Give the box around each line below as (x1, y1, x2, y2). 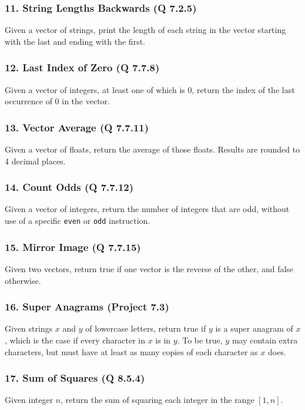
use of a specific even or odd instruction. (5, 214, 150, 227)
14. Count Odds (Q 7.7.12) (5, 180, 134, 194)
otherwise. (5, 274, 41, 286)
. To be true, (177, 333, 223, 346)
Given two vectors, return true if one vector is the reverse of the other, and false (5, 262, 294, 275)
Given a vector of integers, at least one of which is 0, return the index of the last (5, 83, 295, 95)
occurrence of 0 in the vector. (5, 95, 110, 107)
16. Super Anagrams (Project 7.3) (5, 299, 169, 314)
